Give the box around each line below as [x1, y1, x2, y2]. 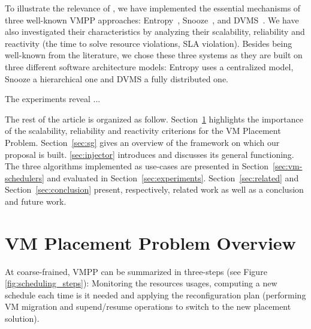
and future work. [5, 195, 67, 207]
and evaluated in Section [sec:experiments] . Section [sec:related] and [47, 171, 299, 184]
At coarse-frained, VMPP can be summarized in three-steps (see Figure [5, 265, 267, 277]
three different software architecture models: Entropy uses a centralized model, [5, 60, 294, 73]
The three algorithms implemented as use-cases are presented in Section [5, 160, 268, 172]
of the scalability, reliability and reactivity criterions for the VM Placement [5, 124, 281, 137]
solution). [5, 312, 40, 324]
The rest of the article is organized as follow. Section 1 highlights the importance [5, 112, 303, 125]
